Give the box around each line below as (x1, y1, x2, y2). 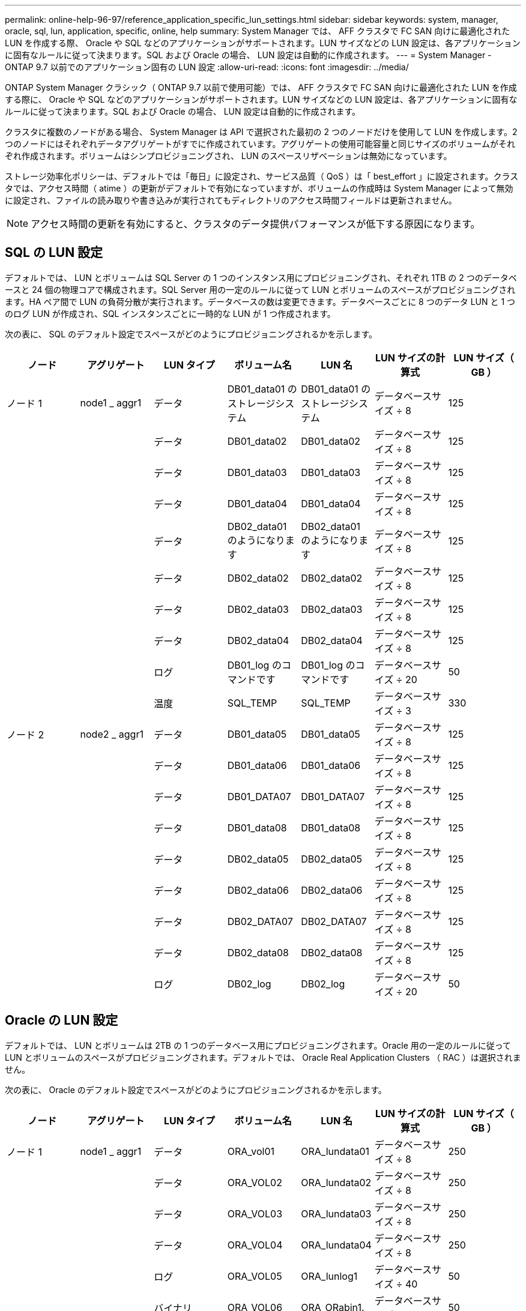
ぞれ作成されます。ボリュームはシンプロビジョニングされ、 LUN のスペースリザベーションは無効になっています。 (5, 151, 452, 161)
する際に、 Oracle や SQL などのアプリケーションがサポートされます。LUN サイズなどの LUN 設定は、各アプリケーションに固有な (5, 94, 518, 104)
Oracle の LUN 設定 (5, 1013, 118, 1028)
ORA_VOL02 (227, 1176, 282, 1189)
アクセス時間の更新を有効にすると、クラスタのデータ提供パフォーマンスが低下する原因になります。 (31, 218, 480, 230)
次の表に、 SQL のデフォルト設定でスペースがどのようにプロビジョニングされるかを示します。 (5, 328, 377, 339)
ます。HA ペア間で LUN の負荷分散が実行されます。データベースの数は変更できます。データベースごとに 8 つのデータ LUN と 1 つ (5, 296, 516, 307)
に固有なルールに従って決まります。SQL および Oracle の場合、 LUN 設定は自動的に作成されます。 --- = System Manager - (5, 50, 492, 60)
